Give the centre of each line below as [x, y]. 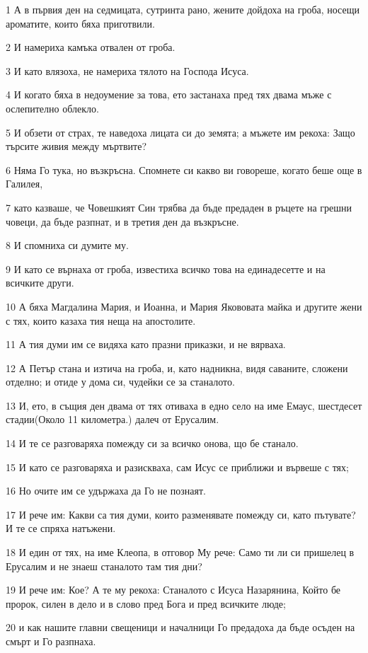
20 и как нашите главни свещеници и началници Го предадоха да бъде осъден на [180, 627]
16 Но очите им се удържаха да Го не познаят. [106, 491]
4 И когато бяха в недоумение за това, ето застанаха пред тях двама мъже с [169, 94]
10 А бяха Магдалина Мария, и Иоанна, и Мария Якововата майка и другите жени [184, 306]
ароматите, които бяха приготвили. [80, 23]
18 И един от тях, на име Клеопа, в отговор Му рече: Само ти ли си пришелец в [180, 552]
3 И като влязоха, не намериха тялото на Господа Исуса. [127, 70]
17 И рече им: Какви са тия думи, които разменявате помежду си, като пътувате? [181, 514]
